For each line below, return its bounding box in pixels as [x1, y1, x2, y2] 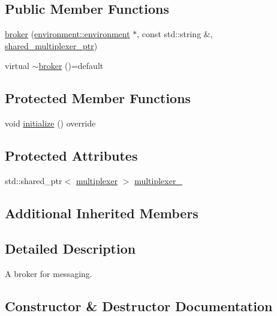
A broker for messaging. [5, 267, 92, 279]
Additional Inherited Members [5, 203, 198, 222]
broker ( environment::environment [5, 28, 130, 40]
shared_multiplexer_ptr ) [5, 39, 98, 52]
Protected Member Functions [5, 89, 191, 107]
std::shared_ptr [5, 174, 62, 186]
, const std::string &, [137, 28, 213, 40]
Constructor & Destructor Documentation [5, 296, 273, 315]
